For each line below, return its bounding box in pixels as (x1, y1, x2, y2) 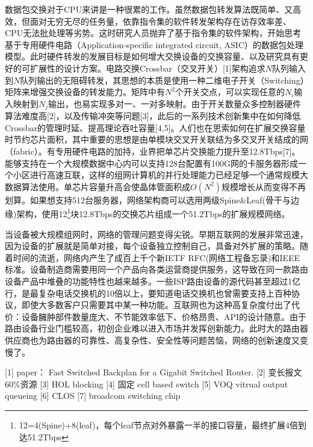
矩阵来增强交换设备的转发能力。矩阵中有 (5, 85, 165, 98)
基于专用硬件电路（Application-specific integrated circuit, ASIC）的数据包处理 (5, 38, 304, 51)
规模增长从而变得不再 (222, 180, 306, 193)
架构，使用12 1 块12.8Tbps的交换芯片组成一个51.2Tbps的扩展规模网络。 (16, 206, 290, 220)
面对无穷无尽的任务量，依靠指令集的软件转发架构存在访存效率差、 (29, 14, 291, 27)
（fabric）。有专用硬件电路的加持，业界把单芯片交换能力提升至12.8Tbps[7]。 (5, 144, 300, 157)
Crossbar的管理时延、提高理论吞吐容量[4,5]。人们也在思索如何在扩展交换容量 (5, 121, 306, 134)
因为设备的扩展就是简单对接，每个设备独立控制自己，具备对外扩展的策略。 (5, 239, 300, 252)
